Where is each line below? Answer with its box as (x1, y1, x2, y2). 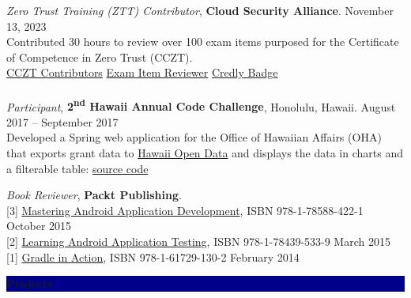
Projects (6, 275, 53, 292)
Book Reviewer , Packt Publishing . (6, 187, 182, 203)
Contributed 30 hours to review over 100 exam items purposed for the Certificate (6, 33, 399, 50)
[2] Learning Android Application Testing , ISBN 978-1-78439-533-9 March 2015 (6, 232, 390, 249)
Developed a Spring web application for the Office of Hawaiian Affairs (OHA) (6, 129, 382, 145)
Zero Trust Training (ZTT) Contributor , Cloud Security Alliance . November (6, 2, 394, 18)
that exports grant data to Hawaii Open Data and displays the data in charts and (6, 145, 403, 160)
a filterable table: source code (6, 160, 149, 176)
